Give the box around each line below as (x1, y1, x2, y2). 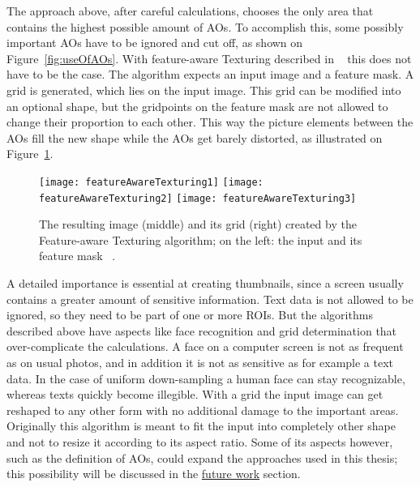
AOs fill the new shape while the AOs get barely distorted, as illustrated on (6, 129, 383, 146)
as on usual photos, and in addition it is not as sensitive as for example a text (6, 354, 394, 370)
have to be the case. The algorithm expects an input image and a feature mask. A (6, 66, 414, 83)
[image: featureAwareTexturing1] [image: (39, 176, 264, 188)
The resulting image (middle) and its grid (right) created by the (39, 216, 357, 233)
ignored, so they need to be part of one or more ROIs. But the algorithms (6, 306, 373, 323)
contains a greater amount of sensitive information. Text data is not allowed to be (6, 290, 414, 307)
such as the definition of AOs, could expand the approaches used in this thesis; (6, 449, 398, 466)
